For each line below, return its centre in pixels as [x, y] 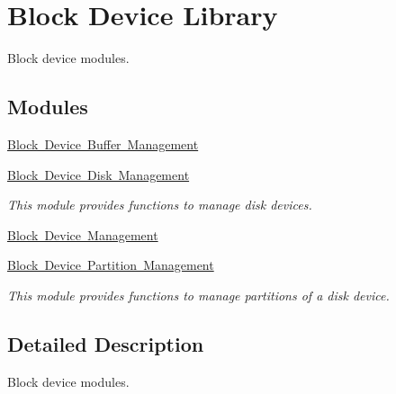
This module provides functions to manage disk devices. [160, 205]
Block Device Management [83, 234]
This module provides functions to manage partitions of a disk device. [198, 295]
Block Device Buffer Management [103, 143]
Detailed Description [106, 343]
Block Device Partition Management [111, 265]
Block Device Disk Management [99, 174]
